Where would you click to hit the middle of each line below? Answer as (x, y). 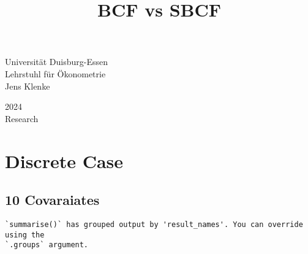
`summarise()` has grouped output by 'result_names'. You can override (154, 224)
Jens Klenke (28, 86)
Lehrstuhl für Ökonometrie (55, 73)
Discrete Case (64, 160)
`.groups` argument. (47, 245)
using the (25, 235)
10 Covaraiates (52, 200)
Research (22, 118)
